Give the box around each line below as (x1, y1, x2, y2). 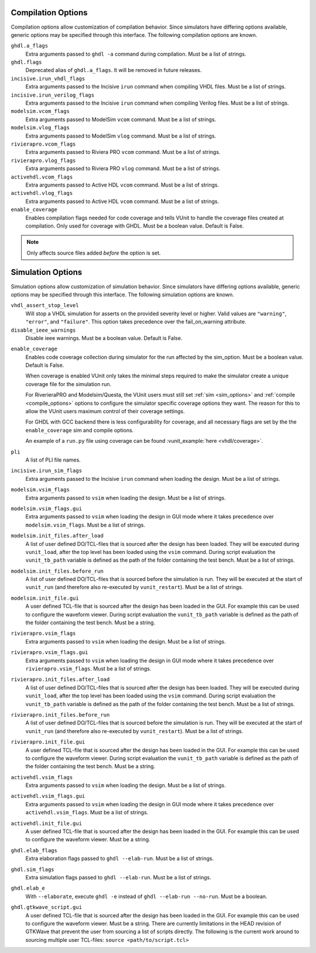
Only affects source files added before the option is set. (26, 249, 161, 256)
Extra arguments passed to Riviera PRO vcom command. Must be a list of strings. (25, 149, 221, 156)
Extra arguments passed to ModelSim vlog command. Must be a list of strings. (25, 132, 217, 139)
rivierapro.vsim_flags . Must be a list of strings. (25, 665, 152, 672)
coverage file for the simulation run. (25, 380, 112, 387)
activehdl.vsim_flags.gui (11, 793, 85, 800)
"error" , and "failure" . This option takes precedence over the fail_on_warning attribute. (25, 318, 247, 325)
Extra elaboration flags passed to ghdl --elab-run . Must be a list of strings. (25, 855, 214, 862)
